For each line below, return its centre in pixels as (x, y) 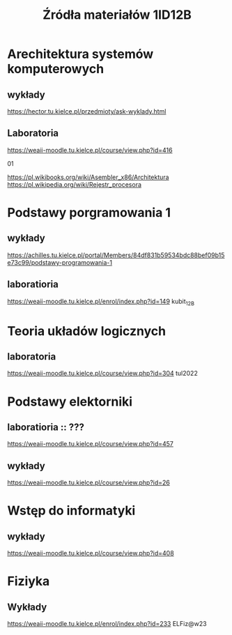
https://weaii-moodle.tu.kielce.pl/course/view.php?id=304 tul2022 (103, 374)
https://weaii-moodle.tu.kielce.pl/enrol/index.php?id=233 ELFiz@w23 (107, 624)
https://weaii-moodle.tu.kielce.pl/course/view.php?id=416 (90, 150)
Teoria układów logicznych (86, 331)
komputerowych (56, 69)
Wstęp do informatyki (71, 511)
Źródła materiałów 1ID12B (117, 15)
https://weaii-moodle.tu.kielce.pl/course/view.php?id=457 (91, 444)
